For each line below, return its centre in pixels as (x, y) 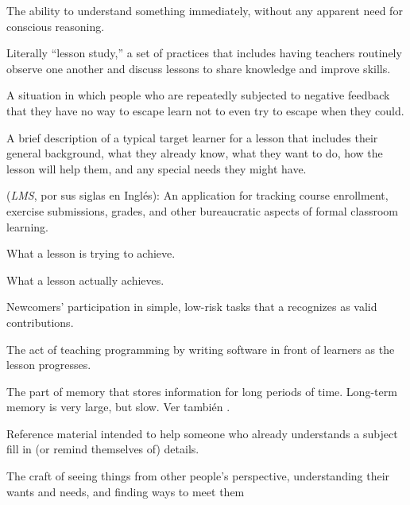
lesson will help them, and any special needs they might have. (157, 168)
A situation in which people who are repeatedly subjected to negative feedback (198, 95)
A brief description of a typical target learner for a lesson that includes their (192, 137)
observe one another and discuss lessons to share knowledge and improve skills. (199, 68)
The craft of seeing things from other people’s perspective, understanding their (198, 476)
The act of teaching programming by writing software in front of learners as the (201, 349)
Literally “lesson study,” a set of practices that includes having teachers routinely (204, 53)
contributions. (40, 322)
